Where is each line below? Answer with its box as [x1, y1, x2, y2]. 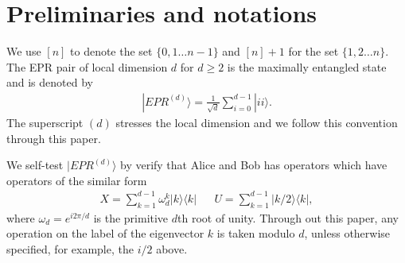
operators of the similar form [6, 172, 147, 188]
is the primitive [93, 209, 169, 226]
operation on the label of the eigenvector [6, 225, 204, 242]
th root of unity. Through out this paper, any [177, 209, 399, 226]
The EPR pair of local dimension [6, 58, 168, 75]
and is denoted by [6, 74, 93, 91]
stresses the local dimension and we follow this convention [115, 114, 398, 130]
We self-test [6, 157, 64, 173]
